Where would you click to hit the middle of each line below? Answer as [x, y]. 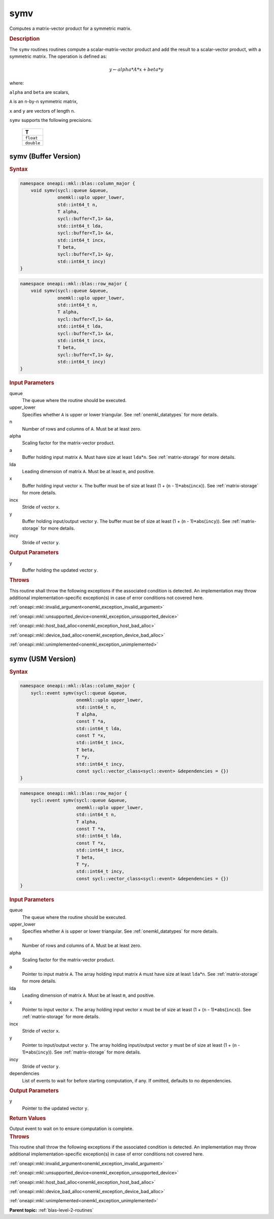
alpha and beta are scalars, [39, 92]
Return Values [28, 1118]
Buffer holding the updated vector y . [60, 570]
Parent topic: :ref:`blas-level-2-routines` [52, 1210]
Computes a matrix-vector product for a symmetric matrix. [71, 28]
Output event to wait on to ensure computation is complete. [72, 1129]
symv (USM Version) [43, 659]
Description [25, 39]
